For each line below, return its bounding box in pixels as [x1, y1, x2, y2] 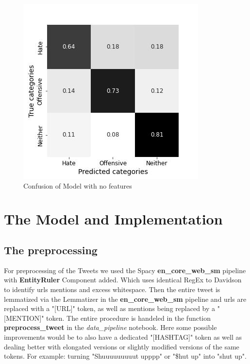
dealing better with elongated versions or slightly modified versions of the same [4, 341, 239, 351]
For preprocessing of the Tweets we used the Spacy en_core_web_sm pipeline [4, 265, 246, 275]
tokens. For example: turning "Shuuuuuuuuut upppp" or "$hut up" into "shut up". [4, 351, 247, 361]
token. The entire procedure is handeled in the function [46, 312, 211, 323]
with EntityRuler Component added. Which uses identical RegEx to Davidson [4, 275, 242, 285]
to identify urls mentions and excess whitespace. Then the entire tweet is [4, 284, 220, 294]
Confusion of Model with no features [23, 180, 132, 191]
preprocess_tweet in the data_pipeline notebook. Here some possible [4, 322, 217, 332]
